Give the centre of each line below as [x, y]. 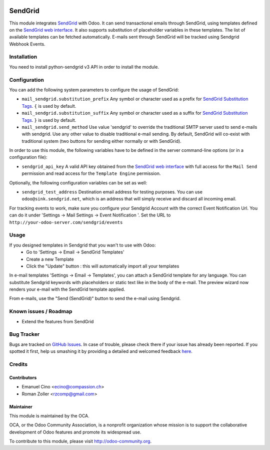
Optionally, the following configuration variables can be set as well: [78, 182]
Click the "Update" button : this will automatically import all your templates [103, 266]
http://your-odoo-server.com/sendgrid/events [66, 222]
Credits [18, 364]
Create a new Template [50, 259]
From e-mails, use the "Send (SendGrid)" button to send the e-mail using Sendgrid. [95, 299]
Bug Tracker [24, 334]
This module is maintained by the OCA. [49, 415]
